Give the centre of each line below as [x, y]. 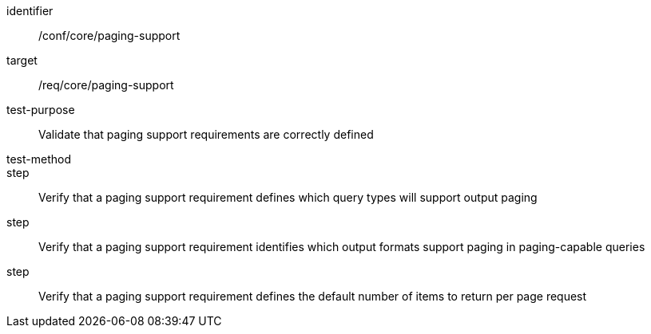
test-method [39, 159]
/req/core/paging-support [106, 85]
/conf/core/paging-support [109, 35]
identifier [30, 11]
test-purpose [41, 110]
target [22, 60]
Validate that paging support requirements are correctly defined [206, 134]
